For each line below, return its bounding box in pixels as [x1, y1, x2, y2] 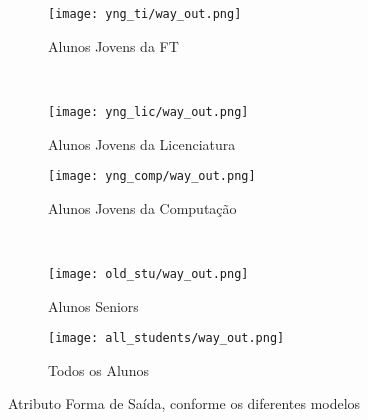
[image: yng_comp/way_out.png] [48, 169, 256, 184]
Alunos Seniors [48, 295, 139, 316]
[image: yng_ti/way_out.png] [48, 7, 242, 21]
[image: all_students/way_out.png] [48, 331, 285, 346]
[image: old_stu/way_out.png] [48, 266, 249, 281]
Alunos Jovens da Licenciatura [48, 133, 236, 154]
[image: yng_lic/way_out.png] [48, 104, 249, 119]
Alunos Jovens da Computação [48, 197, 237, 218]
